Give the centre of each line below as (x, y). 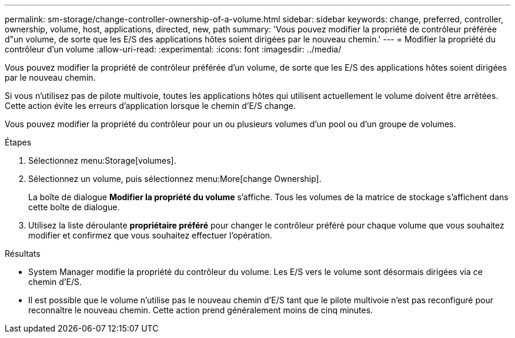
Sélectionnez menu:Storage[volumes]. (102, 160)
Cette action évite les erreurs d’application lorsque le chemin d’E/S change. (151, 106)
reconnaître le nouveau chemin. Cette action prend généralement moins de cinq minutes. (201, 310)
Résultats (23, 254)
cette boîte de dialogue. (74, 207)
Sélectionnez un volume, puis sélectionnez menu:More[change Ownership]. (175, 179)
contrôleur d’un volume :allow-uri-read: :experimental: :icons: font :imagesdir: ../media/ (173, 49)
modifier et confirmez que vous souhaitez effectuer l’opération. (151, 235)
